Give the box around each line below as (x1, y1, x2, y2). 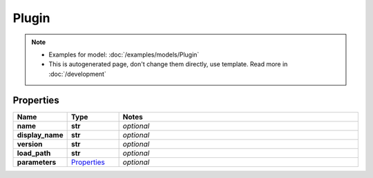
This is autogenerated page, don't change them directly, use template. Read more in (48, 60, 288, 68)
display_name (17, 130, 64, 139)
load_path (17, 148, 51, 158)
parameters (17, 157, 57, 167)
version (17, 139, 43, 148)
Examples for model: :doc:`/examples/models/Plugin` (48, 50, 200, 59)
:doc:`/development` (48, 70, 106, 78)
